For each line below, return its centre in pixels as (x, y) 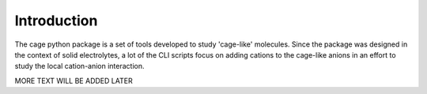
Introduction (56, 21)
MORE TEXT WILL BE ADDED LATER (74, 81)
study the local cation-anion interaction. (80, 66)
